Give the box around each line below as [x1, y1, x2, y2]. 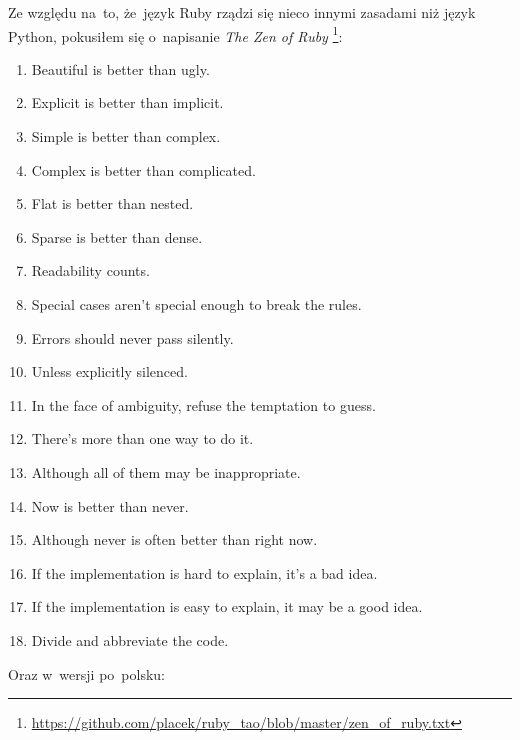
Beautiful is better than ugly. [31, 58, 210, 79]
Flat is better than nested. [31, 193, 194, 214]
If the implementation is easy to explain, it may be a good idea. [31, 596, 423, 617]
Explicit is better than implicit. [31, 92, 224, 113]
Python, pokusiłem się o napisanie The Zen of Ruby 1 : [8, 22, 343, 46]
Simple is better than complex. [31, 126, 221, 147]
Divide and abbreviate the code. [31, 629, 229, 650]
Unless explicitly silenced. [31, 361, 188, 382]
